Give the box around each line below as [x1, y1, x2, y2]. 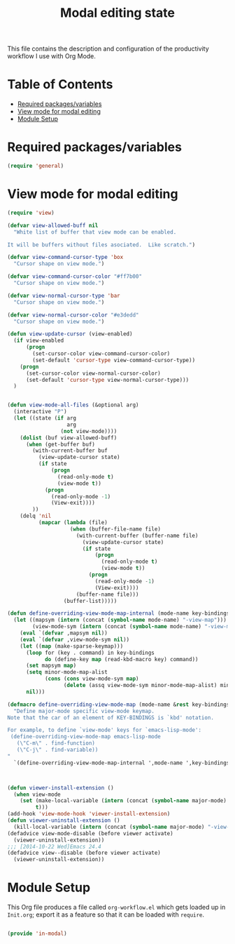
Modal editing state [60, 5, 175, 21]
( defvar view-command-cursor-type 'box [7, 254, 124, 261]
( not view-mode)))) [60, 427, 117, 434]
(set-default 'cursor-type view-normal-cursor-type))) [25, 376, 190, 383]
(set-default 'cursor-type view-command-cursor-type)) [32, 357, 196, 364]
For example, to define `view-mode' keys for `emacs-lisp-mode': [7, 726, 201, 734]
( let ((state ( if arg [13, 415, 77, 422]
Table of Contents [7, 77, 113, 93]
